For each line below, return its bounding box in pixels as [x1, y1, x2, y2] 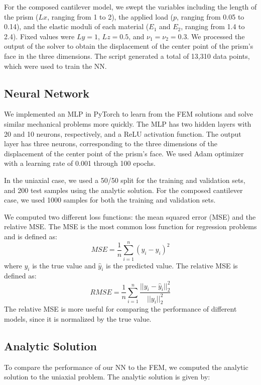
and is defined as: [4, 231, 57, 241]
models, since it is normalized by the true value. [4, 314, 152, 324]
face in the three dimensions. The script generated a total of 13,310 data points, [4, 50, 250, 61]
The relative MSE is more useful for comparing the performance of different [4, 304, 237, 314]
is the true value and [32, 260, 96, 270]
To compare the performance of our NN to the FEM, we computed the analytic [4, 361, 248, 372]
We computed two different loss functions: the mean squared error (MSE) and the [4, 211, 256, 222]
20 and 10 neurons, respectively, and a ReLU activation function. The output [4, 128, 241, 139]
